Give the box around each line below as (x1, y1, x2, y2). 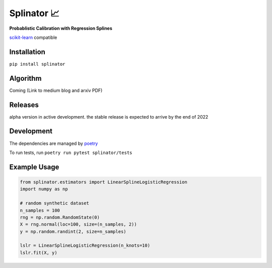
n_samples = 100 (20, 207, 60, 213)
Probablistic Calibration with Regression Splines (9, 25, 113, 31)
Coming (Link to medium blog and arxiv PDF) (9, 87, 103, 93)
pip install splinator (9, 61, 65, 67)
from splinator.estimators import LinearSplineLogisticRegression (20, 179, 187, 185)
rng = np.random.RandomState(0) (20, 215, 100, 220)
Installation (9, 47, 45, 56)
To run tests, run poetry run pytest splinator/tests (9, 149, 132, 155)
